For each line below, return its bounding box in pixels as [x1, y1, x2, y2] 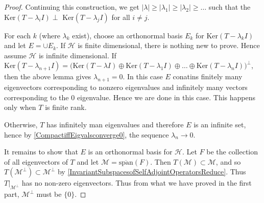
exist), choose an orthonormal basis [72, 30, 183, 40]
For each [4, 30, 31, 40]
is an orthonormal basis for [88, 146, 173, 157]
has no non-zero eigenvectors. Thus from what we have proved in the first [21, 177, 252, 188]
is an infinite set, [194, 119, 246, 129]
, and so [215, 156, 241, 167]
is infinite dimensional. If [38, 50, 116, 60]
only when [4, 102, 36, 112]
